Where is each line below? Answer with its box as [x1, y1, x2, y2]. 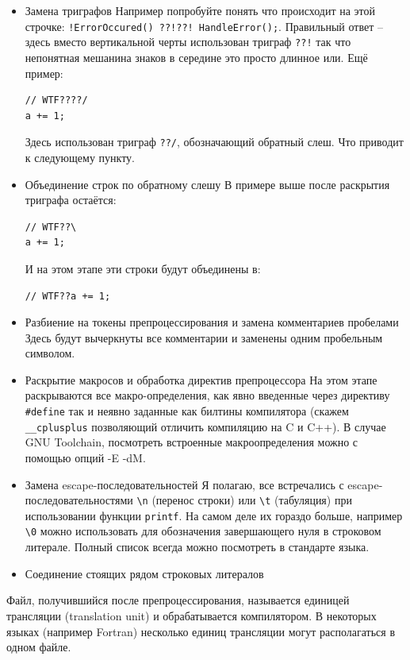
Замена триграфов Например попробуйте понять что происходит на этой [25, 2, 375, 18]
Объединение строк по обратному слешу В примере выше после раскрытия [25, 176, 390, 192]
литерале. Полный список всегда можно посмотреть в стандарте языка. [25, 538, 370, 555]
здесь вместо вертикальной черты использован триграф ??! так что [25, 33, 351, 50]
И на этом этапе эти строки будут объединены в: [25, 260, 261, 276]
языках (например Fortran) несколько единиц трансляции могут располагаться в [6, 623, 396, 639]
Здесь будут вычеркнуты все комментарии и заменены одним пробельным [25, 329, 383, 345]
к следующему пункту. [25, 149, 136, 165]
